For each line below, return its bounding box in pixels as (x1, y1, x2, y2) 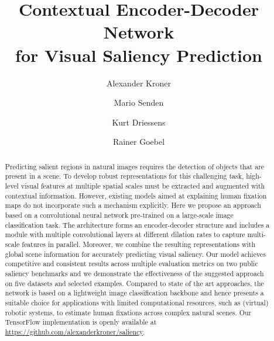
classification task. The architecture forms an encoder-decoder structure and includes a (5, 220, 270, 229)
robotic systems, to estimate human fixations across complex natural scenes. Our (5, 307, 252, 317)
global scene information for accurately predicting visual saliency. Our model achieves (5, 249, 266, 259)
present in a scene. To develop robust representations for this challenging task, (5, 171, 244, 181)
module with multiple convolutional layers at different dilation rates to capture (5, 229, 245, 239)
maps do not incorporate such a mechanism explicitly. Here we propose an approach (5, 200, 261, 210)
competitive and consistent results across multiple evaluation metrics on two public (5, 259, 258, 269)
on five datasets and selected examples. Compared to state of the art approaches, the (5, 278, 264, 288)
